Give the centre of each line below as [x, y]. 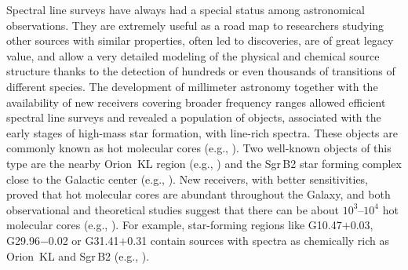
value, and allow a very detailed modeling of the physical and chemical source [193, 55]
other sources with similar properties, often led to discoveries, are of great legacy [200, 40]
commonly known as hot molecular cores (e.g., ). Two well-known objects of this [199, 148]
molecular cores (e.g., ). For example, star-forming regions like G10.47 [174, 225]
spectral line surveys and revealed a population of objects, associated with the [194, 117]
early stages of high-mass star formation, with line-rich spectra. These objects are [202, 132]
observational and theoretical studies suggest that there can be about [173, 209]
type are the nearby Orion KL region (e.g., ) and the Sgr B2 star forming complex [204, 163]
